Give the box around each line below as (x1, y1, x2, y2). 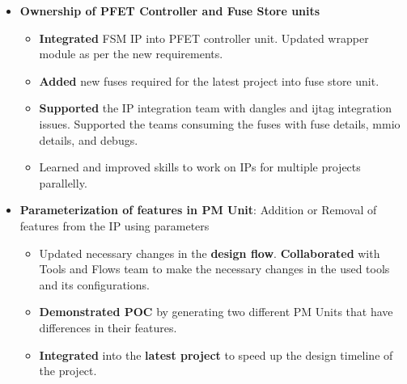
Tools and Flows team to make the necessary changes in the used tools (39, 260, 390, 277)
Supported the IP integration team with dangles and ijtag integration (39, 99, 392, 116)
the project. (39, 362, 97, 379)
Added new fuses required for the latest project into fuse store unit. (39, 72, 379, 89)
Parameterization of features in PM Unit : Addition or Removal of (19, 201, 377, 218)
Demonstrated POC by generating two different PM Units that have (39, 303, 393, 320)
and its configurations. (39, 276, 150, 293)
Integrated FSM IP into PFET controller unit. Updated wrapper (39, 29, 369, 46)
